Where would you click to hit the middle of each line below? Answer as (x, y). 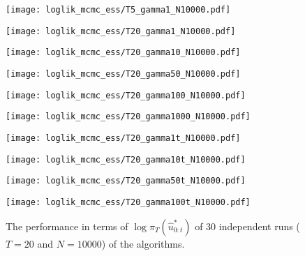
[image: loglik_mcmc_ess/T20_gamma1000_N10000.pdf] (128, 117)
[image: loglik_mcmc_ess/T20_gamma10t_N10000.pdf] (126, 159)
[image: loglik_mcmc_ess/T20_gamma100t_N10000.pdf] (128, 202)
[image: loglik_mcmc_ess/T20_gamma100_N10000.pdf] (126, 95)
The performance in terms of (67, 226)
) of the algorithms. (143, 243)
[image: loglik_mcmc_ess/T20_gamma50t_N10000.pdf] (126, 181)
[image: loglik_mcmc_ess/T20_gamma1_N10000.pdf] (121, 31)
